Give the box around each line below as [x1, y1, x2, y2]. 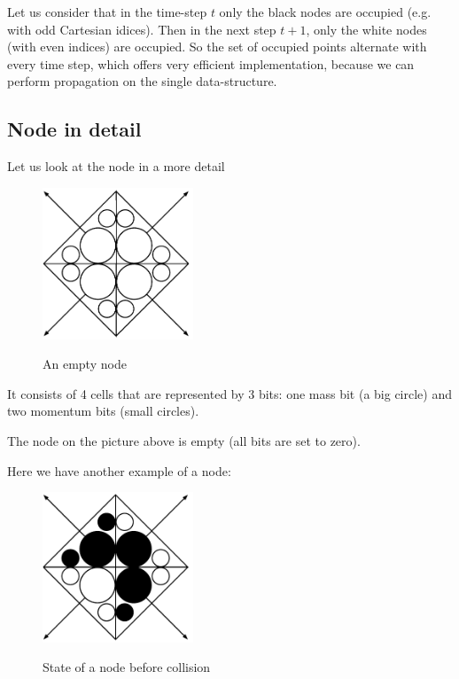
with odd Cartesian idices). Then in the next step [7, 20, 276, 38]
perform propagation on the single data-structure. [7, 72, 277, 90]
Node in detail [7, 115, 142, 143]
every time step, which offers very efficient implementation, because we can [7, 54, 415, 73]
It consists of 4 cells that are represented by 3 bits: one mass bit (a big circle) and [7, 384, 452, 402]
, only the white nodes [306, 20, 427, 38]
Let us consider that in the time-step [7, 3, 207, 20]
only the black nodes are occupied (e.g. [219, 3, 432, 20]
